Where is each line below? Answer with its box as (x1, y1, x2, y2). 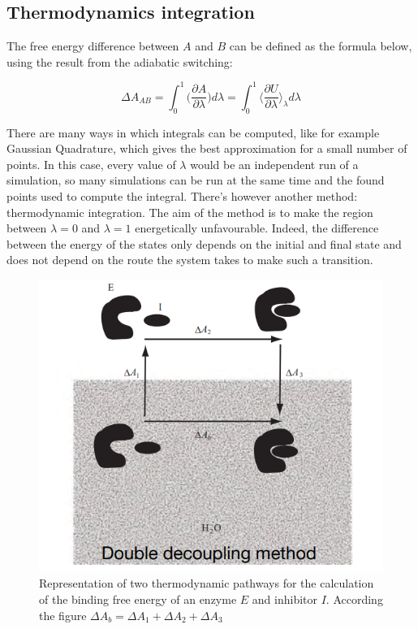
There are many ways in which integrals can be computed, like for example (6, 124, 380, 141)
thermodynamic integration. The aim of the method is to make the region (6, 203, 373, 220)
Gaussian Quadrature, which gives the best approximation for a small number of (6, 140, 407, 157)
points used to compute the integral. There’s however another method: (6, 188, 358, 205)
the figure (39, 606, 87, 623)
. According (325, 591, 383, 608)
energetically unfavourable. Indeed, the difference (135, 219, 379, 236)
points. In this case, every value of (6, 155, 176, 172)
